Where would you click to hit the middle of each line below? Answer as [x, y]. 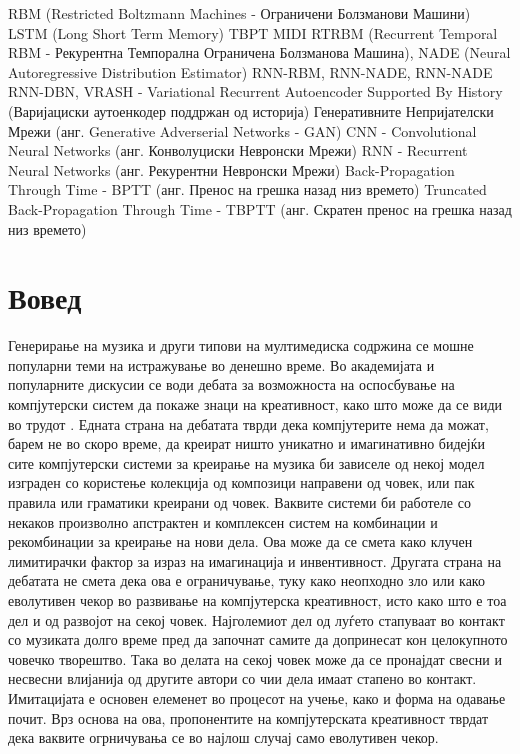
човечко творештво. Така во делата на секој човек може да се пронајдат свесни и [255, 658]
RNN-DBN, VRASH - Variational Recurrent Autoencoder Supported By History [255, 91]
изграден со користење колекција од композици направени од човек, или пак [241, 482]
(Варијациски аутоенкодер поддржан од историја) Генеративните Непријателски [251, 110]
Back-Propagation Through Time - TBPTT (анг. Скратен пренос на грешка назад [260, 208]
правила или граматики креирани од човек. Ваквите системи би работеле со [239, 502]
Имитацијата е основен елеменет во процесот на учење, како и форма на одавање [257, 697]
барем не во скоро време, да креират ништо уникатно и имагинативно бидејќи [246, 443]
